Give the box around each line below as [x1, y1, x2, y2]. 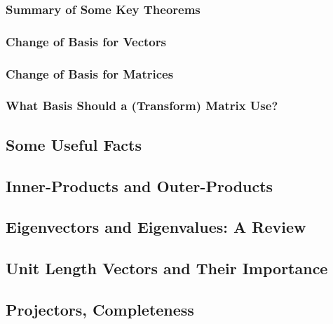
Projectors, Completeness [6, 298, 194, 320]
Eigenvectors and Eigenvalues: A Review [6, 216, 306, 238]
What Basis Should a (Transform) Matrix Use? [6, 97, 278, 114]
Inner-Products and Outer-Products [6, 175, 273, 196]
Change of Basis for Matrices [6, 65, 174, 82]
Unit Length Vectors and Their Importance [6, 257, 328, 279]
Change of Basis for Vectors [6, 32, 166, 50]
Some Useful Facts [6, 133, 142, 155]
